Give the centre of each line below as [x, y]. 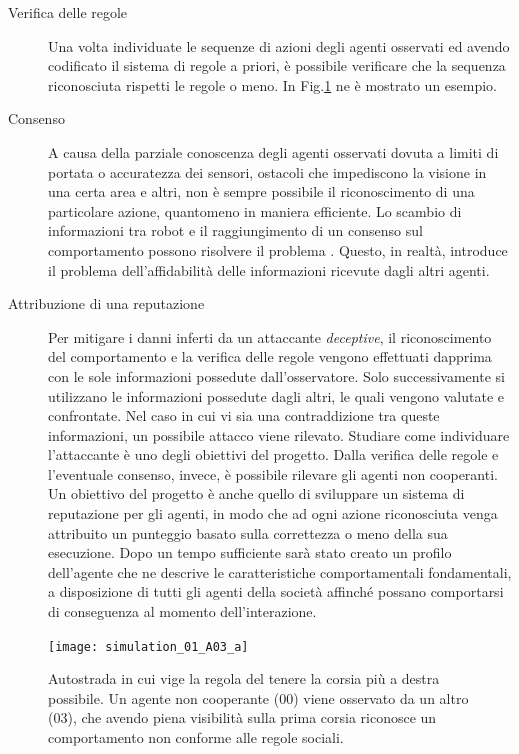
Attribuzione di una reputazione [106, 303]
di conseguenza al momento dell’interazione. [182, 611]
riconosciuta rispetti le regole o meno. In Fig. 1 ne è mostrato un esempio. [273, 84]
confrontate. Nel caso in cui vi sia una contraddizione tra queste [244, 415]
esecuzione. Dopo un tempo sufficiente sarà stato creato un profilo [250, 552]
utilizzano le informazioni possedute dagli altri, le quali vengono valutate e [276, 395]
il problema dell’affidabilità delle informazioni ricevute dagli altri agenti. [269, 269]
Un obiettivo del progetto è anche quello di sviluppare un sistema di [256, 493]
